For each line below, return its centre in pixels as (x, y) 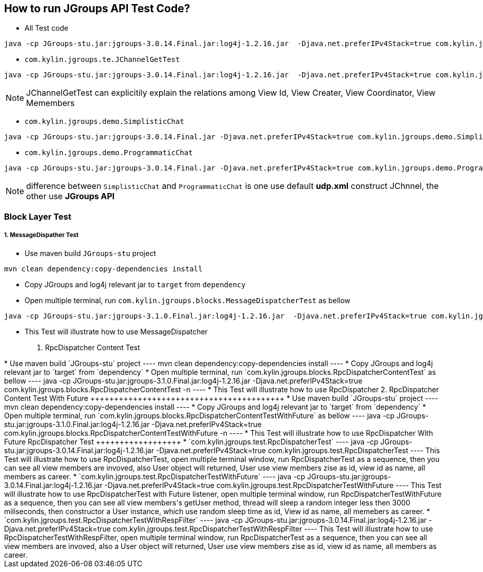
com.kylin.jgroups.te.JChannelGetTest (102, 60)
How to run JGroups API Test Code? (97, 8)
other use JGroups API (70, 196)
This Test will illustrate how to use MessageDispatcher (116, 331)
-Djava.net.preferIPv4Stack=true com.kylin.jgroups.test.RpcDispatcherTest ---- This (298, 450)
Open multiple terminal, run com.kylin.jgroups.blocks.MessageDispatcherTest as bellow (188, 300)
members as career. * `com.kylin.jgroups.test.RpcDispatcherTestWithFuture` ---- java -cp (155, 476)
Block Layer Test (38, 216)
